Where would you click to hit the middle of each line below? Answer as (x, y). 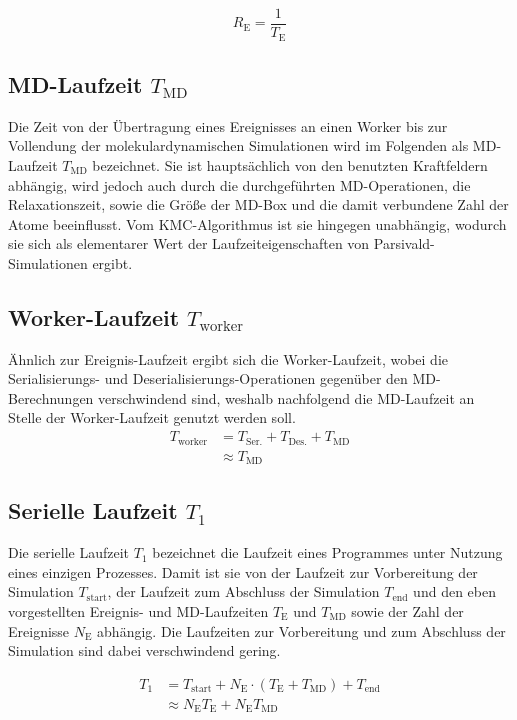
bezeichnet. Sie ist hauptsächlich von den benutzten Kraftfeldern (290, 164)
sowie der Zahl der (407, 611)
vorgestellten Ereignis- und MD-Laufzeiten (138, 611)
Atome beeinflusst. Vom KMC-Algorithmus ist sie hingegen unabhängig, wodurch (257, 223)
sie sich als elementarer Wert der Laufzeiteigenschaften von (189, 243)
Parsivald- (404, 243)
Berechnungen (51, 397)
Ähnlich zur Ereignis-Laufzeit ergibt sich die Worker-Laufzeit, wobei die (228, 358)
